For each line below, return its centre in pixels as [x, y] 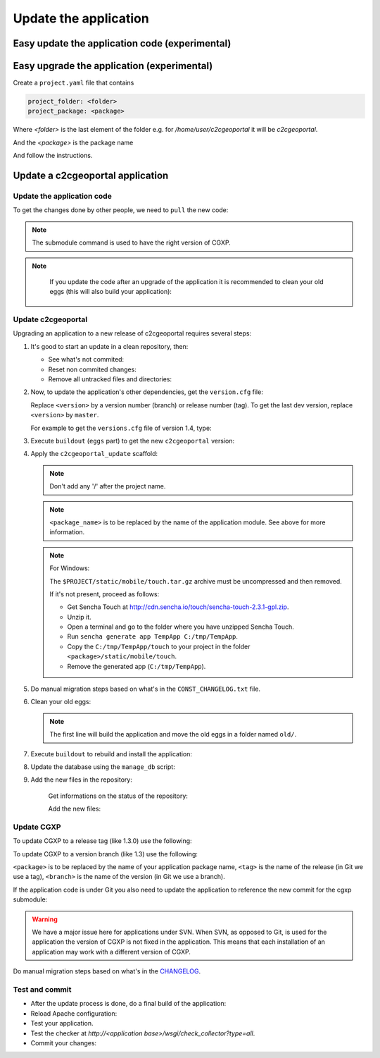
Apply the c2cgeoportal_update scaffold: [94, 454]
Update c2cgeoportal [50, 319]
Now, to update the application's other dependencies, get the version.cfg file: [147, 392]
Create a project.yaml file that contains [74, 83]
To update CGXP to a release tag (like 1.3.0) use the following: [103, 841]
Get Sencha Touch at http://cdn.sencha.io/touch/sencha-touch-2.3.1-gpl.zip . [178, 607]
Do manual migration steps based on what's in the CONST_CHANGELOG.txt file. [145, 689]
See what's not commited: [86, 359]
